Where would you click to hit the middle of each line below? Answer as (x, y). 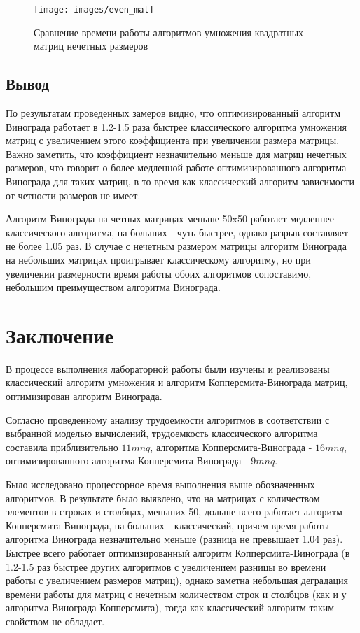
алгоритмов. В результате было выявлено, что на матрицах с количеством (163, 498)
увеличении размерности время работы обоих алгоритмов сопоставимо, (159, 273)
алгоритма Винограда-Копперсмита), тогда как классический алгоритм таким (170, 607)
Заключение (60, 335)
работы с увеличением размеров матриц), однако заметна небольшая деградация (177, 580)
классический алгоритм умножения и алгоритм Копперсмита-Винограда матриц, (177, 382)
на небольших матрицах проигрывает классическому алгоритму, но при (158, 259)
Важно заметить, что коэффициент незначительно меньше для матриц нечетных (176, 154)
